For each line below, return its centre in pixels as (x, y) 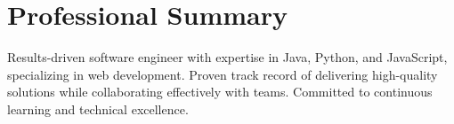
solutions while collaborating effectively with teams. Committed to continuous (220, 92)
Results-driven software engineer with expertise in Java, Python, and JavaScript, (227, 57)
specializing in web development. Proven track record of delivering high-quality (223, 74)
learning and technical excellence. (98, 108)
